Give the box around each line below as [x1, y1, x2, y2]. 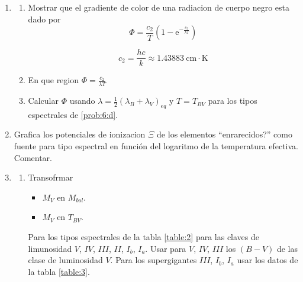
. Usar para [145, 242, 186, 254]
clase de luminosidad [28, 254, 103, 266]
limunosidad [28, 242, 72, 254]
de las [276, 242, 298, 254]
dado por [28, 12, 61, 25]
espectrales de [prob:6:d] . [28, 108, 118, 120]
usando [69, 94, 95, 107]
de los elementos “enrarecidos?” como [157, 128, 292, 140]
